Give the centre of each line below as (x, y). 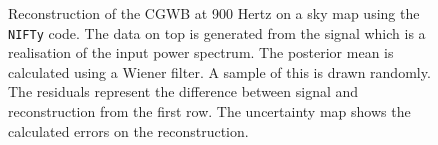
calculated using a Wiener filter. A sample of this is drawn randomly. (219, 71)
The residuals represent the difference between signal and (183, 91)
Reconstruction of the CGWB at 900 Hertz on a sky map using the (214, 13)
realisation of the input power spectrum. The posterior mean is (201, 52)
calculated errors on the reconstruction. (128, 130)
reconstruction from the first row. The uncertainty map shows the (209, 111)
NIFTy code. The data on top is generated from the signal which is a (217, 32)
